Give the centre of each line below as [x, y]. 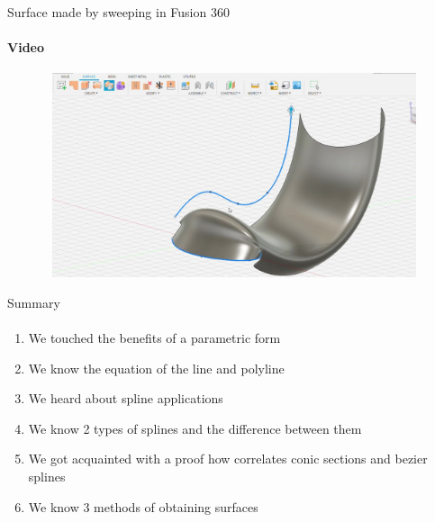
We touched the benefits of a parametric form [154, 337]
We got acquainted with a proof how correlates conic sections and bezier [228, 459]
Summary [34, 302]
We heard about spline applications [126, 398]
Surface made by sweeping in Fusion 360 [118, 12]
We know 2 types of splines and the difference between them [195, 428]
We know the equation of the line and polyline [156, 368]
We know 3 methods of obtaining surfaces [143, 506]
